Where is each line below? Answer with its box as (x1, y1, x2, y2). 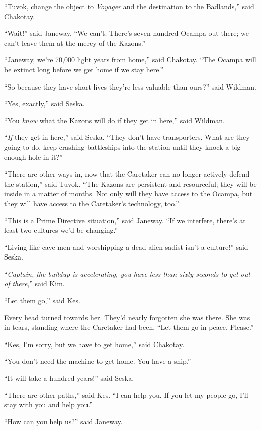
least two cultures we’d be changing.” (4, 225, 118, 235)
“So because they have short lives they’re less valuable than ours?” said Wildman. (4, 81, 256, 92)
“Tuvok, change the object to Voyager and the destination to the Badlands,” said (4, 1, 254, 11)
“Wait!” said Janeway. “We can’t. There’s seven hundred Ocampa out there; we (4, 28, 249, 38)
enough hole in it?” (4, 151, 63, 162)
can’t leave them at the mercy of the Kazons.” (4, 37, 146, 48)
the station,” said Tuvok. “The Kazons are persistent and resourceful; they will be (4, 178, 257, 189)
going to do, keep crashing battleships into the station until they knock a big (4, 141, 241, 152)
